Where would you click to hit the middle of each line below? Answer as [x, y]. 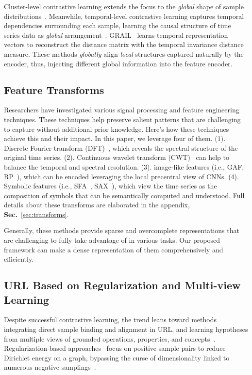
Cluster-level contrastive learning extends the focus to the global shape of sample [124, 6]
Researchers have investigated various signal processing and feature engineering [122, 110]
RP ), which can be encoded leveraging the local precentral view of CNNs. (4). [121, 176]
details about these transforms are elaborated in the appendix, [97, 205]
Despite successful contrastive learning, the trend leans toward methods [110, 320]
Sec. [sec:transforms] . [36, 214]
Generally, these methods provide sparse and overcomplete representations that [122, 230]
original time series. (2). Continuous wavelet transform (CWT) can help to [117, 157]
